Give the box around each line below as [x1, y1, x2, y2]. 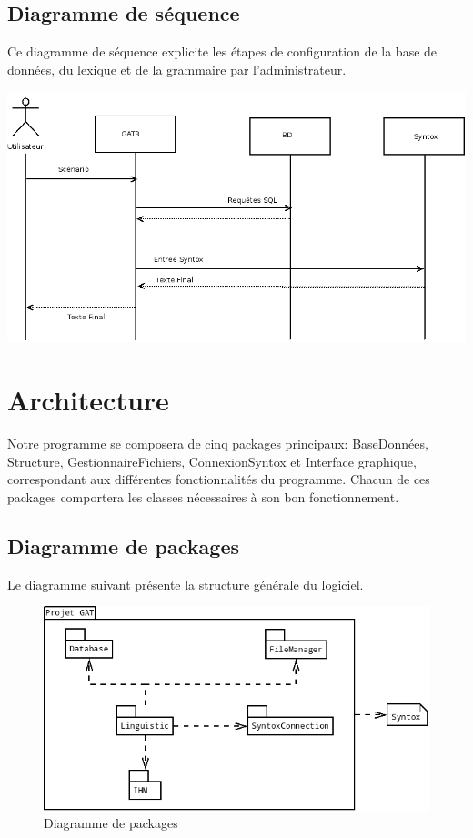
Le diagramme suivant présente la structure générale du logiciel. [7, 574, 364, 593]
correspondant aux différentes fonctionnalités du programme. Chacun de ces [7, 469, 430, 489]
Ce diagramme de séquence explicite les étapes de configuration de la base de [7, 42, 438, 61]
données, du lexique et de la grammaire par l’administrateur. [7, 59, 347, 78]
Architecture [7, 381, 169, 419]
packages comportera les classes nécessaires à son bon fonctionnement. [7, 487, 399, 506]
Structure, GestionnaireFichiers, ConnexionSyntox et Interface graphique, [7, 451, 417, 470]
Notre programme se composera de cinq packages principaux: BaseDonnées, [7, 434, 428, 453]
